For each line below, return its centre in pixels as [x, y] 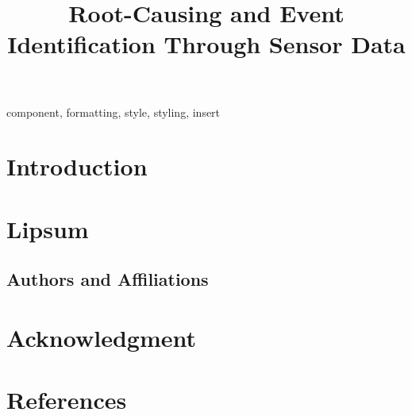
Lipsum [48, 228]
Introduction [77, 166]
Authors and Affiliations [108, 279]
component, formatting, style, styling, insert [114, 112]
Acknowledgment [101, 337]
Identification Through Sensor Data [206, 44]
